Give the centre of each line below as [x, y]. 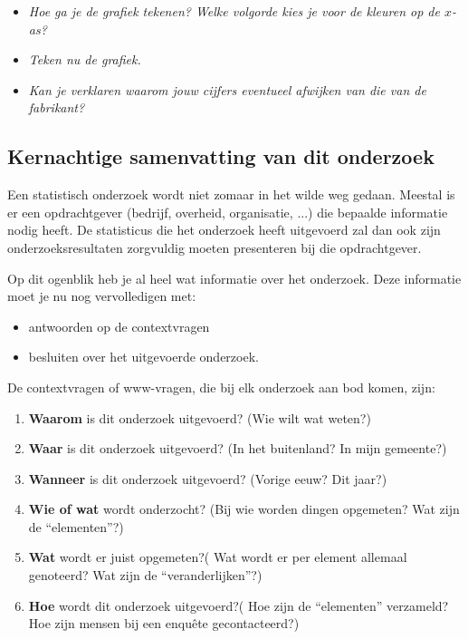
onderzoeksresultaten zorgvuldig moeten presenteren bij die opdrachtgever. [215, 247]
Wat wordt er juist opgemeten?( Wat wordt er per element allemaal [218, 557]
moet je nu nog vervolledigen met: [102, 296]
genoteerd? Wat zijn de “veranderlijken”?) [145, 575]
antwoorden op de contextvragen [119, 326]
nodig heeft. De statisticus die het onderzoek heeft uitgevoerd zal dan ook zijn [224, 230]
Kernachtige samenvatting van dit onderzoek [221, 156]
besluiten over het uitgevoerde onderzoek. [143, 357]
